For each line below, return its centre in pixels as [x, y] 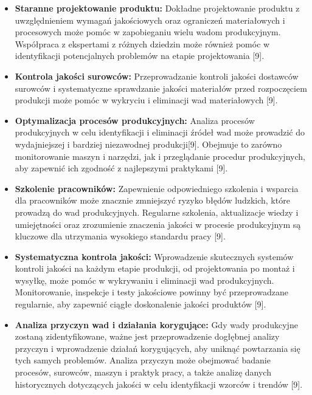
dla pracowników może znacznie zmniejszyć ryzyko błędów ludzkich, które [152, 200]
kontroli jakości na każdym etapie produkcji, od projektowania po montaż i [155, 268]
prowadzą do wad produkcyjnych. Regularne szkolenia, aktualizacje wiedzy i [157, 212]
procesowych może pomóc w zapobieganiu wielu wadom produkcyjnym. [148, 32]
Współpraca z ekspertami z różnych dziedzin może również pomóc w [142, 43]
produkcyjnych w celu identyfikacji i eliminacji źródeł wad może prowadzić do [160, 132]
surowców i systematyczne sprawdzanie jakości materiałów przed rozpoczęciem [161, 88]
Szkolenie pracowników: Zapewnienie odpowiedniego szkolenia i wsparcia [157, 188]
